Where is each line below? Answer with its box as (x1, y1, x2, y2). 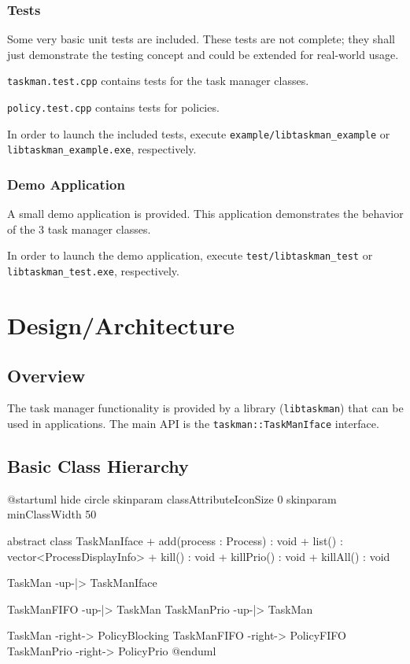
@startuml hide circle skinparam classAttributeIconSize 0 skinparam (7, 490, 337, 507)
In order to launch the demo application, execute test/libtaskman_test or (7, 247, 373, 264)
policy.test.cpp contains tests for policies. (7, 99, 220, 116)
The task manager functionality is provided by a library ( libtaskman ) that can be (7, 400, 404, 416)
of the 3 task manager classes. (7, 220, 151, 237)
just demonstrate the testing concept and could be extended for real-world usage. (7, 46, 399, 62)
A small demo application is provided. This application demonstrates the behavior (7, 205, 404, 222)
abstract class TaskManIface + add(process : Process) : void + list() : (7, 533, 343, 549)
